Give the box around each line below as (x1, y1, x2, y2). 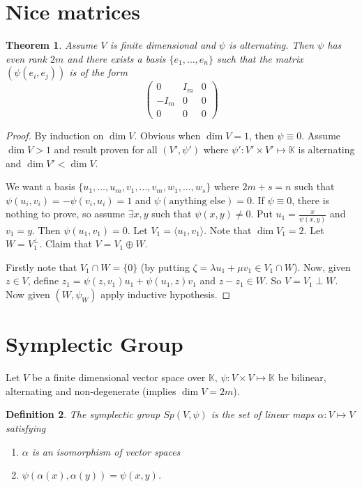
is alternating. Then (229, 38, 315, 52)
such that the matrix (217, 51, 303, 65)
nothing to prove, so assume (6, 206, 125, 221)
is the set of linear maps (211, 407, 315, 422)
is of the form (69, 65, 128, 79)
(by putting (140, 259, 190, 274)
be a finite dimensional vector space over (31, 370, 206, 385)
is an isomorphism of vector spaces (31, 444, 181, 458)
